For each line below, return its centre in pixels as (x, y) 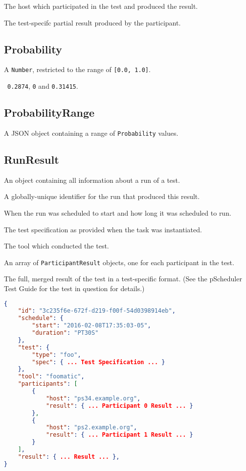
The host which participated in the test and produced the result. (101, 6)
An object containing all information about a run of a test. (92, 180)
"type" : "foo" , (56, 355)
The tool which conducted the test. (56, 246)
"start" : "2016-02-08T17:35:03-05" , (91, 326)
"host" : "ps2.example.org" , (91, 428)
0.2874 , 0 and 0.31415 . (43, 86)
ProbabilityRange (49, 112)
